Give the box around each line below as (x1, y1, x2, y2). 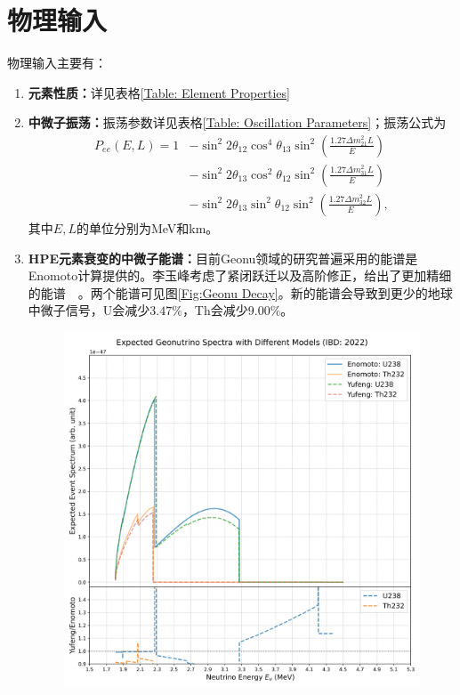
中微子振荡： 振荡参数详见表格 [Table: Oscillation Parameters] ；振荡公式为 (28, 113, 447, 132)
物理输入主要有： (7, 53, 107, 72)
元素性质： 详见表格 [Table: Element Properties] (28, 83, 290, 101)
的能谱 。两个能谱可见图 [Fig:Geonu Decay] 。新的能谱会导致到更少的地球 (28, 283, 453, 302)
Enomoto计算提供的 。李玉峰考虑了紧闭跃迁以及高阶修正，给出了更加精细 (28, 266, 452, 285)
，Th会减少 (182, 301, 248, 319)
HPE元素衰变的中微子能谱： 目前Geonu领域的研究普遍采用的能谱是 (28, 248, 418, 267)
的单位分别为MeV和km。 (76, 219, 219, 237)
